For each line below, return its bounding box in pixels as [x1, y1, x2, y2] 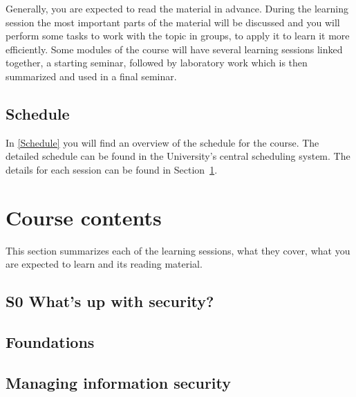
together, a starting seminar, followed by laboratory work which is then [6, 55, 308, 70]
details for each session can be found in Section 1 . [6, 162, 218, 176]
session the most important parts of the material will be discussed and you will [6, 15, 340, 29]
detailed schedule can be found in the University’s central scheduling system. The [6, 149, 350, 163]
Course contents [6, 203, 162, 231]
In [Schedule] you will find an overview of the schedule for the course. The [6, 135, 319, 149]
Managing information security [6, 371, 232, 393]
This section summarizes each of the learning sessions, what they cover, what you [6, 243, 350, 257]
